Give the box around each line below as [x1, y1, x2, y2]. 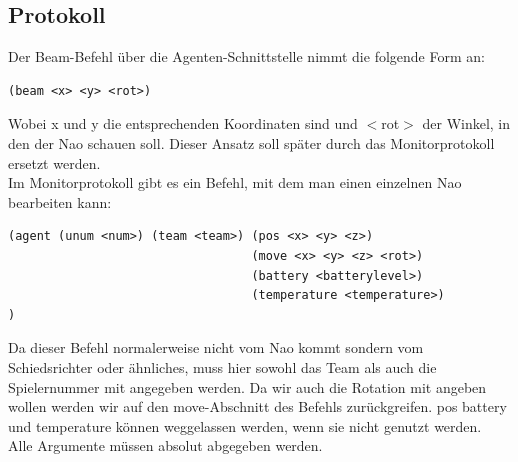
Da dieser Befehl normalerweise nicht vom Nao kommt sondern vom [8, 337, 424, 358]
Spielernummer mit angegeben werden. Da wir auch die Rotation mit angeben [8, 376, 487, 397]
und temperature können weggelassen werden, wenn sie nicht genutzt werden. [8, 415, 482, 436]
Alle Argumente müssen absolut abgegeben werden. [8, 435, 323, 456]
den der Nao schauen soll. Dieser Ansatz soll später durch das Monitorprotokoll [8, 132, 495, 153]
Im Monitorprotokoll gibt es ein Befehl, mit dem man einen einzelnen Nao [8, 172, 462, 193]
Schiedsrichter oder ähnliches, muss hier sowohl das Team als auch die [8, 356, 437, 377]
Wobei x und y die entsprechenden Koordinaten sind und [8, 113, 358, 134]
